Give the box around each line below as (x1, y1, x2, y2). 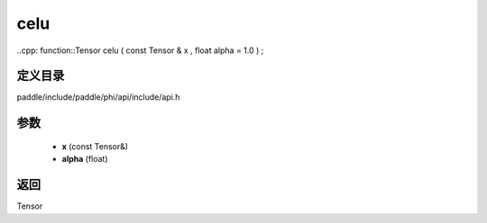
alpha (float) (61, 154, 108, 165)
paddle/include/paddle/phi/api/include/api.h (16, 92, 180, 103)
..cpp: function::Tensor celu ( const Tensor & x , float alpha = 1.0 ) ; (16, 45, 264, 56)
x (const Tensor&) (61, 140, 129, 152)
